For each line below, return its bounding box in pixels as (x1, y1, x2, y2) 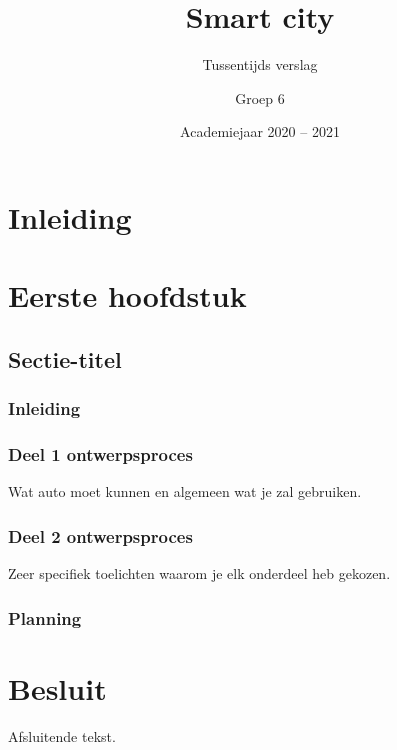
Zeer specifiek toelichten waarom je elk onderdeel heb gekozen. (8, 563, 391, 584)
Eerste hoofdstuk (8, 275, 247, 316)
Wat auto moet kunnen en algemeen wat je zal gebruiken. (8, 481, 362, 502)
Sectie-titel (8, 343, 122, 374)
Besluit (8, 667, 107, 708)
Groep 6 (235, 87, 285, 108)
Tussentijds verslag (202, 54, 318, 75)
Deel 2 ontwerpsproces (8, 523, 193, 548)
